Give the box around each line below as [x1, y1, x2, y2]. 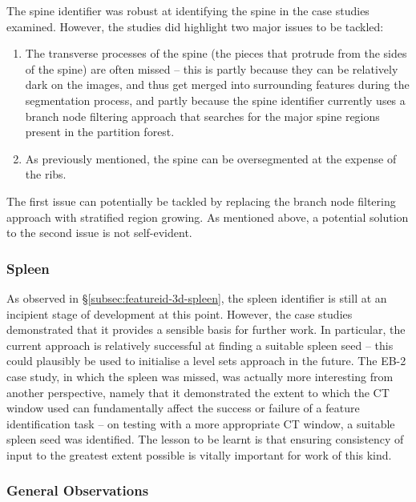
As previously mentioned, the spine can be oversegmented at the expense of [25, 150, 397, 167]
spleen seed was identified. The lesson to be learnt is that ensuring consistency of [6, 431, 404, 448]
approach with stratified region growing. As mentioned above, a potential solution [6, 208, 409, 225]
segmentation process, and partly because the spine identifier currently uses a [25, 91, 406, 108]
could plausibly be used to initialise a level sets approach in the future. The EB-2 [6, 352, 406, 369]
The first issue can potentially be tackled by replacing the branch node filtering [6, 192, 396, 209]
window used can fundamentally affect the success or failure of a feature [6, 400, 360, 416]
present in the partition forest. [25, 123, 175, 140]
